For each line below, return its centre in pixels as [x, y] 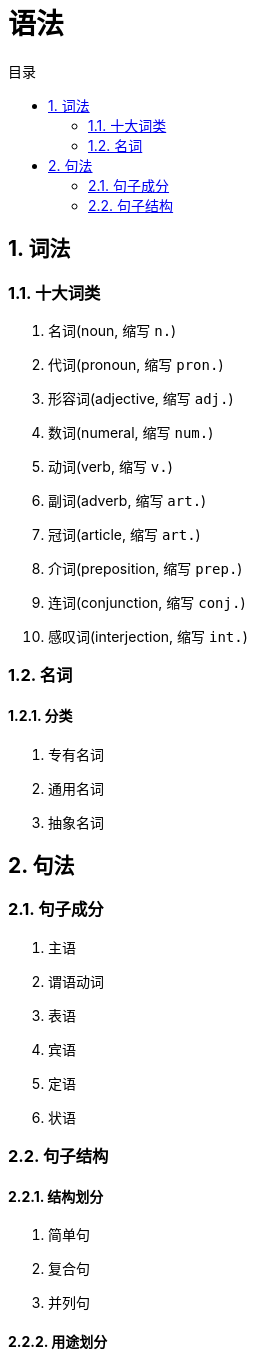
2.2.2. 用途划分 [58, 1341]
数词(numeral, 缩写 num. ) [131, 432]
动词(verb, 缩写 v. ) [110, 466]
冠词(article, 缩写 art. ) [124, 534]
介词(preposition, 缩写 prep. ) [145, 568]
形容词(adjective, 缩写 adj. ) [141, 398]
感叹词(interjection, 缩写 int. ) [148, 636]
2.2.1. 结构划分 [56, 1196]
